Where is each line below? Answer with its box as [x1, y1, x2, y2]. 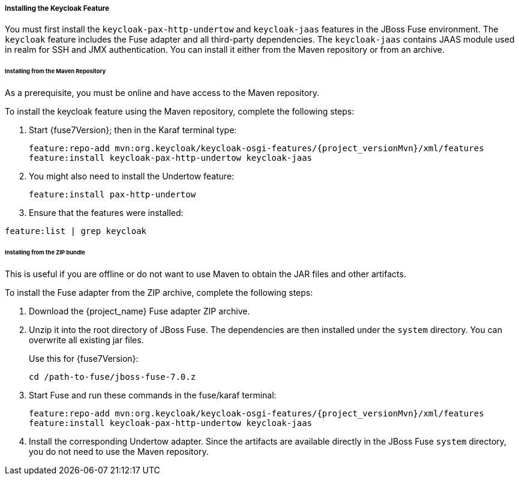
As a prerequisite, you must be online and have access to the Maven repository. [5, 88, 320, 98]
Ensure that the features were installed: [29, 208, 184, 218]
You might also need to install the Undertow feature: [29, 171, 235, 182]
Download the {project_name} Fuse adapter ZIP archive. [29, 305, 250, 316]
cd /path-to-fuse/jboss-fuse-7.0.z [29, 371, 196, 382]
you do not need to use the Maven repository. [29, 446, 209, 457]
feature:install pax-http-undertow [29, 190, 196, 200]
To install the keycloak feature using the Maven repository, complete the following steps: [5, 106, 355, 117]
